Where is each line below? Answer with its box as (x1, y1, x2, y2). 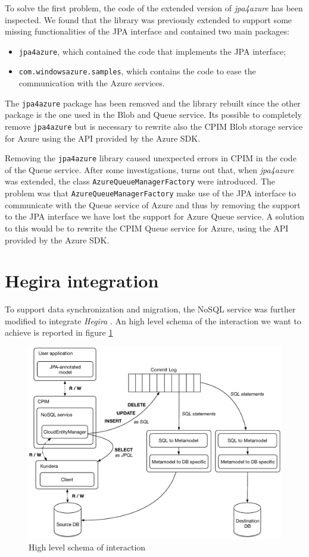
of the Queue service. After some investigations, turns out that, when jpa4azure (5, 163, 294, 176)
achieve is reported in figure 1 (5, 326, 113, 339)
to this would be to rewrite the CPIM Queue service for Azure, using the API (5, 221, 289, 234)
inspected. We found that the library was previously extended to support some (5, 13, 292, 26)
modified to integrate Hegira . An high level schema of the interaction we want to (5, 314, 301, 327)
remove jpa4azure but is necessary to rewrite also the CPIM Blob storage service (5, 120, 303, 132)
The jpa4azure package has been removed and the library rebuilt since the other (5, 96, 301, 109)
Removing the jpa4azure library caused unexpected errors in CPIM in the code (5, 152, 296, 164)
